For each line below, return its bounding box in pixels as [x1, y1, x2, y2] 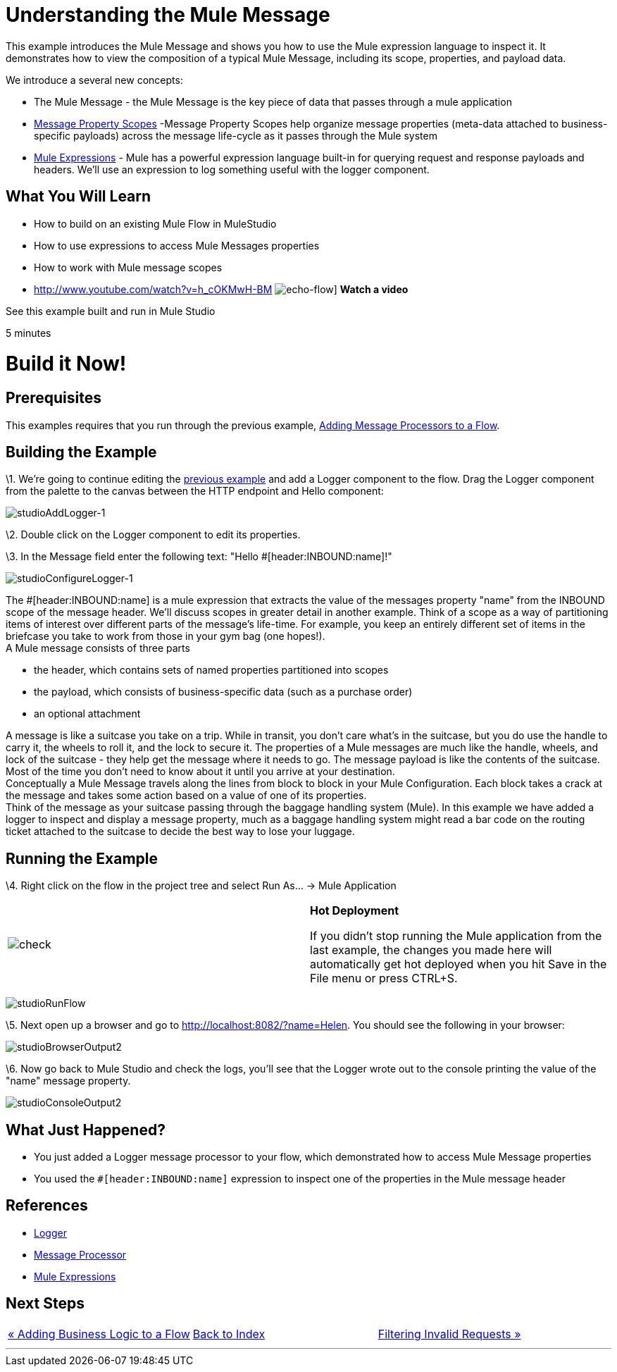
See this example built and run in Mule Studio [6, 304, 216, 317]
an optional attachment [34, 707, 141, 720]
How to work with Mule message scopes [34, 261, 223, 273]
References [6, 1197, 88, 1215]
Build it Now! [6, 352, 127, 376]
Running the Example [6, 849, 158, 867]
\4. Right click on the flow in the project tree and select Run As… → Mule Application [6, 879, 397, 892]
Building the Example [6, 443, 157, 461]
